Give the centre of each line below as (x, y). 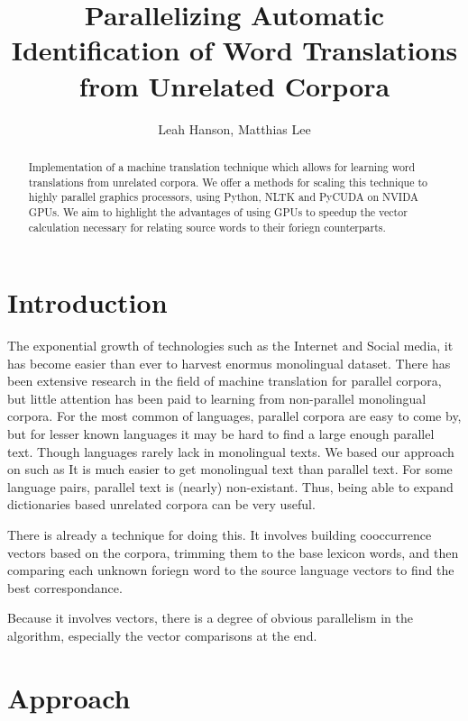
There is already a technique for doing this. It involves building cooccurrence (220, 535)
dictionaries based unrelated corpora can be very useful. (161, 504)
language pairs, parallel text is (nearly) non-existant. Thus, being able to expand (230, 486)
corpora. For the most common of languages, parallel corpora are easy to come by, (234, 416)
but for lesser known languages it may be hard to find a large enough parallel (221, 434)
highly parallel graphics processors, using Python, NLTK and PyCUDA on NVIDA (223, 197)
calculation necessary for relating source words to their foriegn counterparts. (207, 227)
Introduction (87, 302)
